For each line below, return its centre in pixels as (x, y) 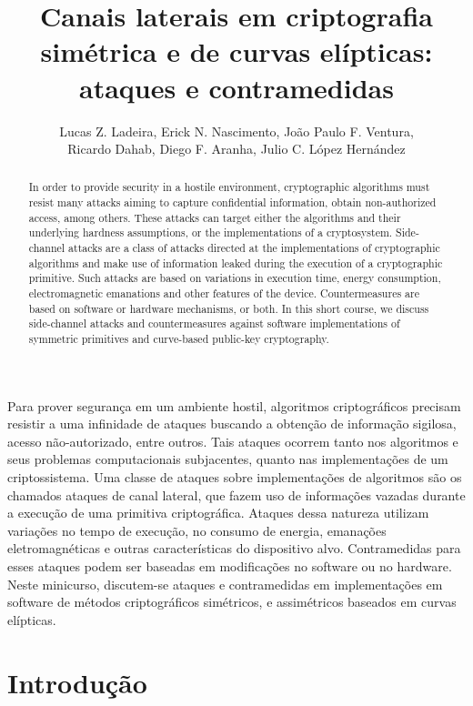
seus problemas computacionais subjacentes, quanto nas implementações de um (228, 459)
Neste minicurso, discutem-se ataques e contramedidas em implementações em (225, 584)
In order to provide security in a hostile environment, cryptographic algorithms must (229, 187)
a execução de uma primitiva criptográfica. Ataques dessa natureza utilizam (218, 513)
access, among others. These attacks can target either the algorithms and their (215, 217)
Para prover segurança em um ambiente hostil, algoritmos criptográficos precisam (234, 405)
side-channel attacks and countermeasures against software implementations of (214, 323)
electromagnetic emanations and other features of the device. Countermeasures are (224, 293)
